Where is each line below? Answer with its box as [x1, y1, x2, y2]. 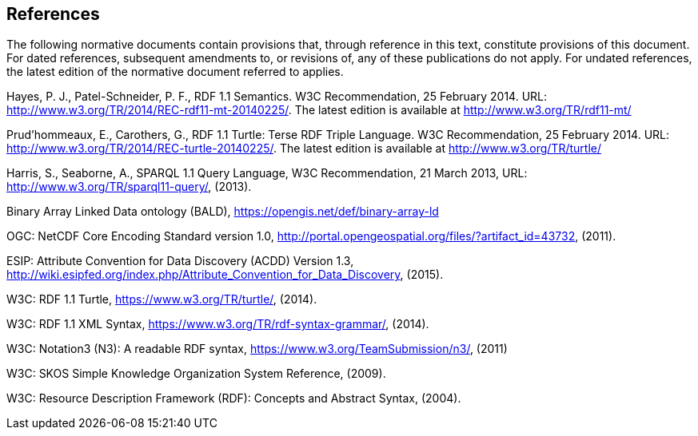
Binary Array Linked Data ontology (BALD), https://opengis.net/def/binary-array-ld [6, 204, 439, 219]
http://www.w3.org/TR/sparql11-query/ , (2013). [6, 180, 252, 194]
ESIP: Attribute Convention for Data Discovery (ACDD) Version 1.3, [6, 254, 354, 268]
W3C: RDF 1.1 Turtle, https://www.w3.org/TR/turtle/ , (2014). [6, 292, 317, 307]
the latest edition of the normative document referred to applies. [6, 65, 344, 79]
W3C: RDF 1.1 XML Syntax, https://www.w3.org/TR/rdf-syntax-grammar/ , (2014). [6, 317, 429, 331]
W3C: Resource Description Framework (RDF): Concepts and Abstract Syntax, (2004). [6, 391, 461, 406]
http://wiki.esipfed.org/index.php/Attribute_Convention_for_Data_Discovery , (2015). [6, 268, 444, 282]
